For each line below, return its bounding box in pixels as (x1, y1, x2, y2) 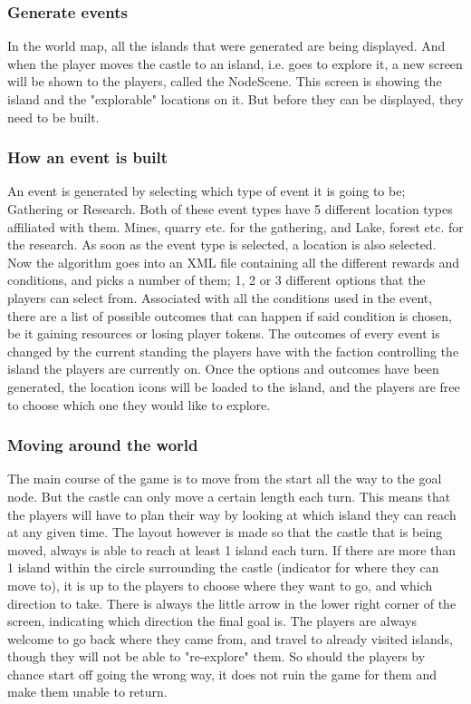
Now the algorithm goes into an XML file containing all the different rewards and (7, 252, 460, 271)
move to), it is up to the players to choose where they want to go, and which (7, 575, 433, 594)
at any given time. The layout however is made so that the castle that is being (7, 523, 443, 542)
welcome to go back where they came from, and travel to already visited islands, (7, 629, 453, 648)
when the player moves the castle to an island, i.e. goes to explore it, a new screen (7, 54, 463, 73)
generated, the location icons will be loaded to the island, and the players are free (7, 376, 460, 396)
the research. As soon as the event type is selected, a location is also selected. (7, 235, 437, 254)
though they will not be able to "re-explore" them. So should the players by (7, 647, 426, 666)
